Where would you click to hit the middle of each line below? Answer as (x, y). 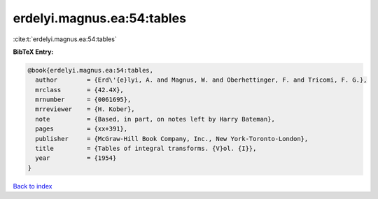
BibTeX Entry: (33, 52)
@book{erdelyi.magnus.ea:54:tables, (91, 70)
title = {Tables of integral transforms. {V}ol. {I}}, (146, 149)
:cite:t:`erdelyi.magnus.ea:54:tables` (65, 39)
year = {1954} (76, 158)
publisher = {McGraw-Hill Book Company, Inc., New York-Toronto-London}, (172, 139)
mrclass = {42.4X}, (79, 90)
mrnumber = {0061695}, (83, 100)
